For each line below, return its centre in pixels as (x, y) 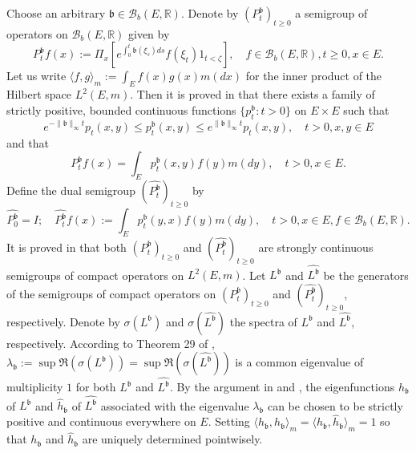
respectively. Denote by (63, 321)
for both (96, 387)
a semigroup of (331, 13)
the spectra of (263, 321)
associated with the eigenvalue (175, 405)
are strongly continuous (316, 247)
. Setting (229, 421)
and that (28, 142)
